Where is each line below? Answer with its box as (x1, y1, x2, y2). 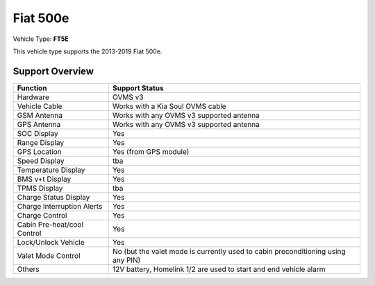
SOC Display (17, 128, 58, 138)
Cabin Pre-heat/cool (17, 219, 83, 229)
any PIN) (112, 255, 141, 265)
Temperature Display (17, 165, 85, 175)
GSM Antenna (17, 110, 62, 120)
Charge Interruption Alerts (17, 201, 103, 211)
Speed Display (17, 156, 65, 166)
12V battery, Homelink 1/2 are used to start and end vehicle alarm (112, 264, 326, 274)
